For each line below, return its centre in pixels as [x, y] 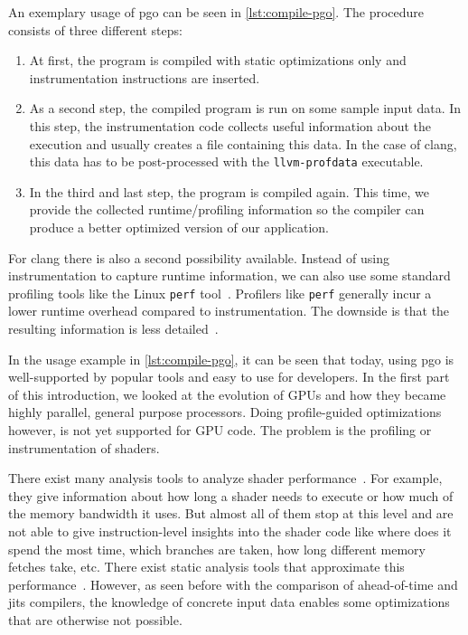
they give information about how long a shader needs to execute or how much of [231, 495]
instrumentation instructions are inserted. [145, 77]
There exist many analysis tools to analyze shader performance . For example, [225, 478]
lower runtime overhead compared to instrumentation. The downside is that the [229, 311]
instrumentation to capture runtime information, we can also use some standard [229, 275]
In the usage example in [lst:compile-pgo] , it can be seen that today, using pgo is [231, 359]
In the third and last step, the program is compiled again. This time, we [229, 191]
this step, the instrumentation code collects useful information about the [230, 125]
